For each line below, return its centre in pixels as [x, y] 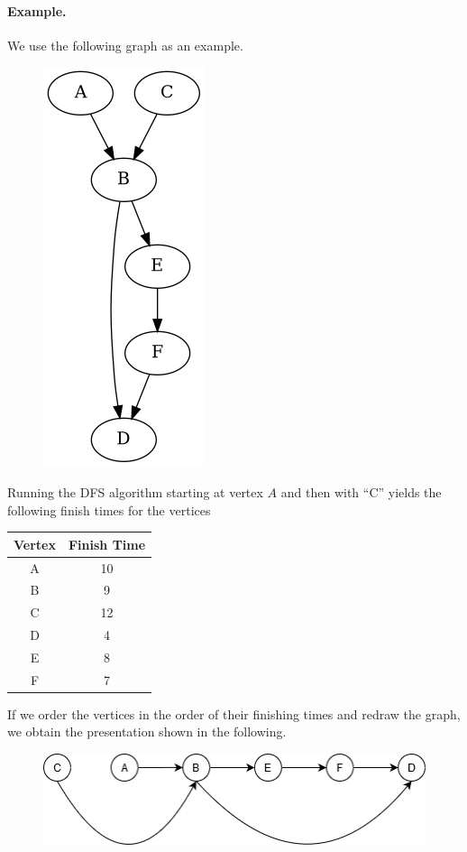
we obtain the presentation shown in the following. [147, 732]
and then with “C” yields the [361, 491]
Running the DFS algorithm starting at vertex [135, 491]
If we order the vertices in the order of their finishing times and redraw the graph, [234, 713]
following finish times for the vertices [109, 509]
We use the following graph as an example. [125, 45]
